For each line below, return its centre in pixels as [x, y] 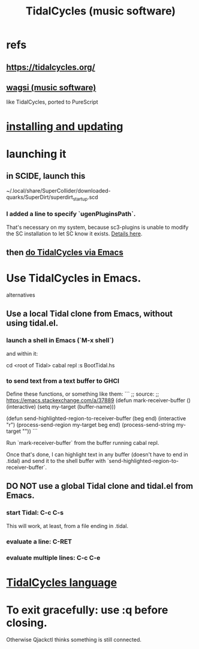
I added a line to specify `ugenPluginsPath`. [71, 214]
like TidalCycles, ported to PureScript [52, 102]
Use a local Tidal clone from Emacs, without [90, 314]
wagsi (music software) [51, 88]
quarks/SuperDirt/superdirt [40, 197]
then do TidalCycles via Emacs [65, 253]
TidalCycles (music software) [101, 11]
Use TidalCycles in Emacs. [74, 278]
